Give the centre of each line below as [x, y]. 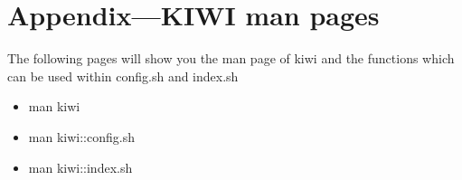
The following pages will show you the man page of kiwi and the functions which [231, 58]
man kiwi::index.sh [80, 167]
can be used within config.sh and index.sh [123, 76]
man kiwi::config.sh [81, 136]
